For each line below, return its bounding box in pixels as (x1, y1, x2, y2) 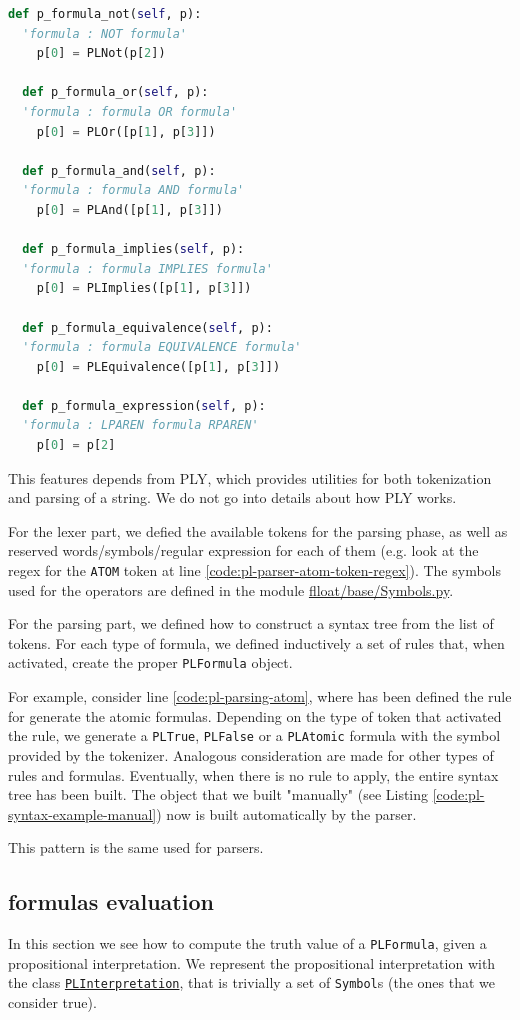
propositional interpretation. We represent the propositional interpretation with (8, 952, 496, 973)
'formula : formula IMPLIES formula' (22, 261, 273, 276)
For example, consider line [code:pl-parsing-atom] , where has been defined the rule (8, 686, 512, 707)
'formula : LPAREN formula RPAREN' (22, 418, 259, 433)
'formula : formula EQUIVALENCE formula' (22, 340, 302, 355)
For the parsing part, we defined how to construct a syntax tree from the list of (8, 613, 494, 634)
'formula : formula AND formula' (22, 183, 245, 198)
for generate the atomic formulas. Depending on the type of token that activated (8, 705, 502, 726)
